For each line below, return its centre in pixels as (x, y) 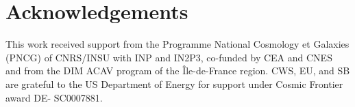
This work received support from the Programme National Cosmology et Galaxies (177, 44)
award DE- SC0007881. (54, 97)
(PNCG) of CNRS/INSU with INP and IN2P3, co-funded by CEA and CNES (169, 57)
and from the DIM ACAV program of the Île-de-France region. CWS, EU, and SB (178, 71)
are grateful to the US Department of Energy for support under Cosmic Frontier (174, 83)
